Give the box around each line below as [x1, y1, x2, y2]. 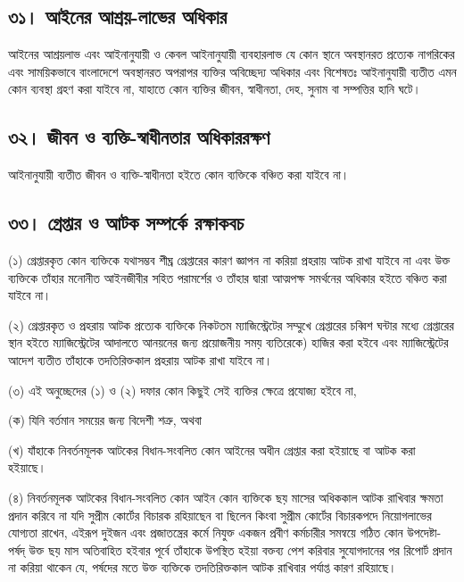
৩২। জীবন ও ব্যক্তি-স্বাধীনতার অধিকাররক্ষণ [8, 123, 270, 151]
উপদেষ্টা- [407, 523, 442, 542]
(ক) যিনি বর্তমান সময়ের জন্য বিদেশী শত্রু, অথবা [8, 411, 203, 429]
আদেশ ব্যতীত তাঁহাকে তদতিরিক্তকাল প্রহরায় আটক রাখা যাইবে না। [8, 350, 273, 369]
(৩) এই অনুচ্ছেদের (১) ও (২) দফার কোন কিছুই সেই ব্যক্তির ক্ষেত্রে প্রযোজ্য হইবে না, [8, 380, 357, 399]
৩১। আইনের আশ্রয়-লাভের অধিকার [8, 3, 228, 30]
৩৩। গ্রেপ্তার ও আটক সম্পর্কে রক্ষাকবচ [8, 209, 244, 237]
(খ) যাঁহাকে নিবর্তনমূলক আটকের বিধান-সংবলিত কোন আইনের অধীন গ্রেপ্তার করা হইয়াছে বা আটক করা [8, 440, 416, 459]
